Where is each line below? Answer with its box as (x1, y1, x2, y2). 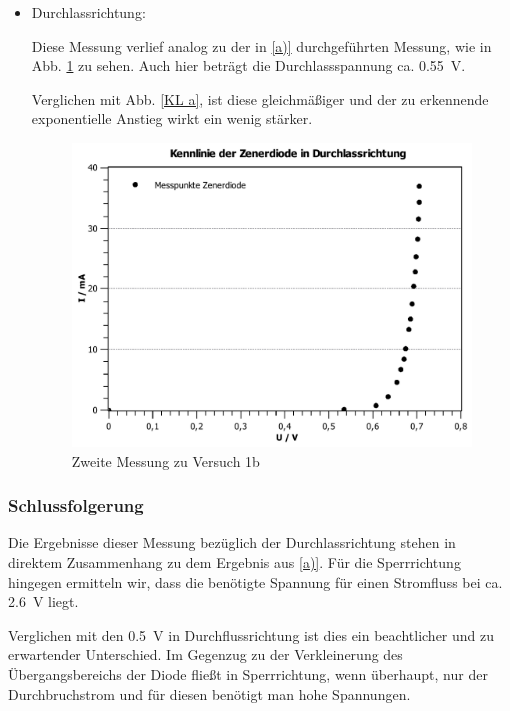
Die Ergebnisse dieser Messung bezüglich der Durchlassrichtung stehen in (8, 532, 456, 553)
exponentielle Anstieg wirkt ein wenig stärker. (31, 108, 313, 129)
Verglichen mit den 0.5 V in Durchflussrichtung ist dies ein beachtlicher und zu (8, 624, 495, 645)
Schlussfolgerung (8, 493, 144, 518)
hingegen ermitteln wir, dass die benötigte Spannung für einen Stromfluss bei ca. (8, 571, 503, 592)
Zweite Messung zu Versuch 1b (71, 450, 260, 471)
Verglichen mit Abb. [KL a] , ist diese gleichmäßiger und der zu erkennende (31, 88, 489, 109)
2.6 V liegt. (8, 591, 79, 612)
